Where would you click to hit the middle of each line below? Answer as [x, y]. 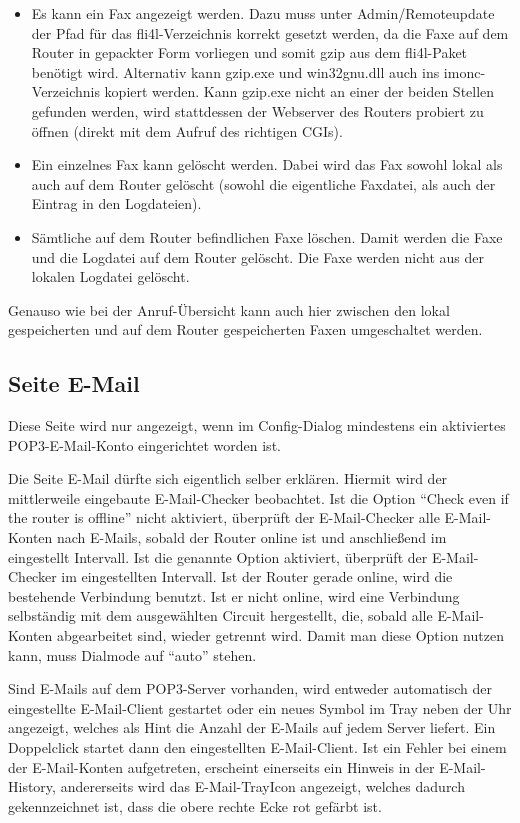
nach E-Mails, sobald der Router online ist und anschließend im [251, 537]
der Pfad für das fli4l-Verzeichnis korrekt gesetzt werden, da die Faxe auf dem [270, 32]
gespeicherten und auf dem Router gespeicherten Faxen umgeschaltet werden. [245, 329]
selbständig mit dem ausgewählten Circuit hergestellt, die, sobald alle [220, 615]
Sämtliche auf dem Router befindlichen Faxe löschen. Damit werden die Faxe [267, 236]
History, [32, 786]
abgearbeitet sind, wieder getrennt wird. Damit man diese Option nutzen [280, 635]
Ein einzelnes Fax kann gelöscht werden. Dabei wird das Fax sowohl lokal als [267, 164]
